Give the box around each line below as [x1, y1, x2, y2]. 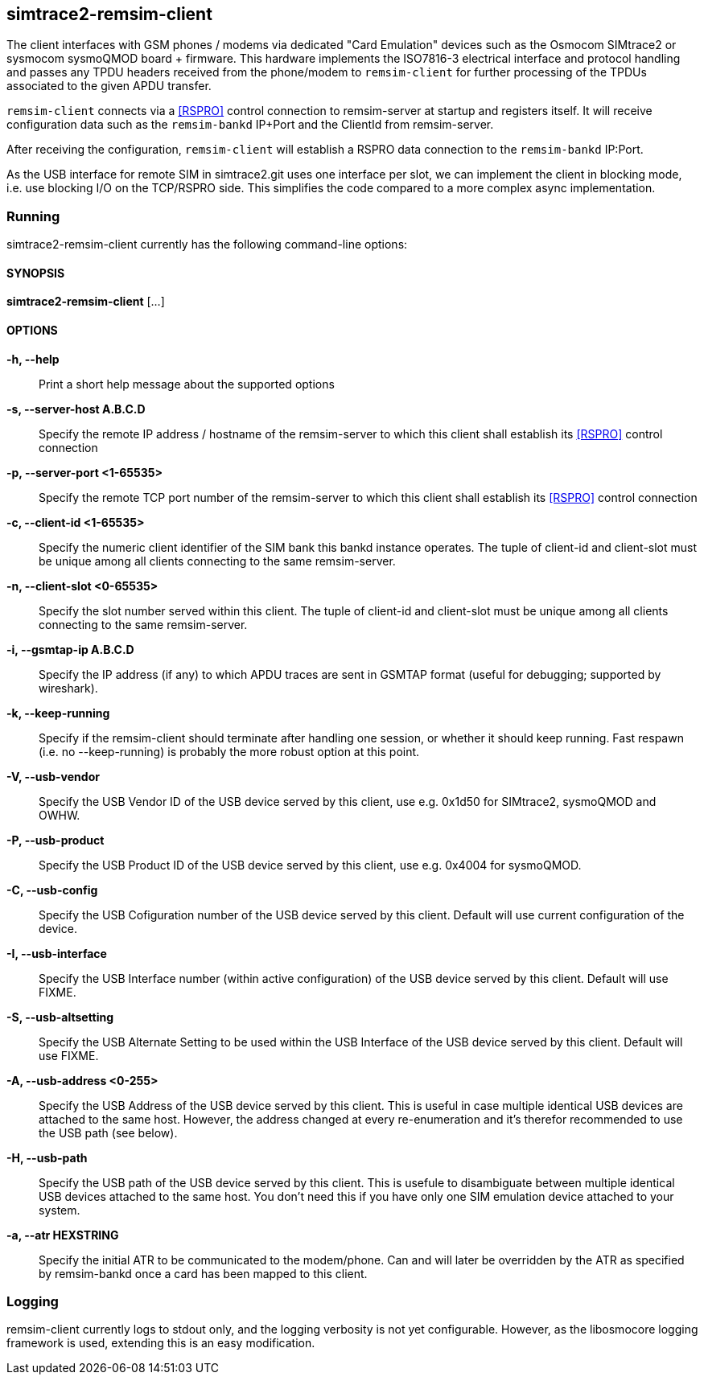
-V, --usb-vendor [6, 769, 100, 783]
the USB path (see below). [39, 1125, 178, 1140]
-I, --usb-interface [6, 946, 107, 960]
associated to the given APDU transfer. [6, 79, 212, 93]
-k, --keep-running [6, 705, 110, 720]
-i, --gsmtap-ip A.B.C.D [6, 642, 134, 656]
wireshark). [39, 680, 98, 695]
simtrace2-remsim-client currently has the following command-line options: [6, 237, 408, 252]
